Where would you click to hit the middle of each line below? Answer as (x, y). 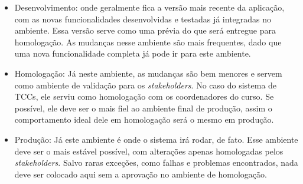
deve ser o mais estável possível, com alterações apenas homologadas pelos (149, 151)
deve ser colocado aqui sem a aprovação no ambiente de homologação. (141, 174)
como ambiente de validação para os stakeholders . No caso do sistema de (146, 85)
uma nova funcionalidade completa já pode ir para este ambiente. (133, 53)
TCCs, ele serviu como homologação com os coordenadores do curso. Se (144, 96)
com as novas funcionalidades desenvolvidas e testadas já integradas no (143, 19)
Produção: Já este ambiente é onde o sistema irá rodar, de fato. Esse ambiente (156, 139)
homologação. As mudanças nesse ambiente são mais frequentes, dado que (148, 42)
